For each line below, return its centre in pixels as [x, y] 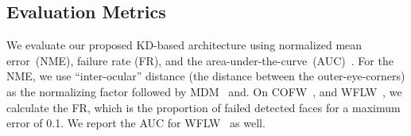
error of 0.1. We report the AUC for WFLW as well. [136, 123]
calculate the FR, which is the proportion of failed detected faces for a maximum [204, 107]
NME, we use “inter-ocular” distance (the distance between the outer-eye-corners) [206, 76]
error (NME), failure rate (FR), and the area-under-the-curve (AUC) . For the [200, 60]
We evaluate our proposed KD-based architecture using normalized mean [184, 45]
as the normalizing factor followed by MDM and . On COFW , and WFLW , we [204, 91]
